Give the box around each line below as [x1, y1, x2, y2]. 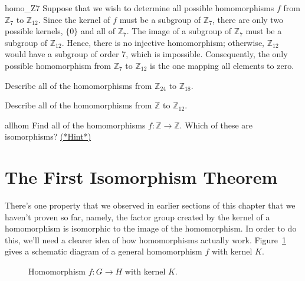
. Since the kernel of [38, 13, 110, 25]
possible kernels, [5, 25, 63, 37]
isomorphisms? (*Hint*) [5, 130, 91, 143]
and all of [80, 25, 115, 37]
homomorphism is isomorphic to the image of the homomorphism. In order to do [5, 222, 297, 234]
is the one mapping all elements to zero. [150, 59, 294, 71]
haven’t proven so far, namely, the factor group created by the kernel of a [5, 210, 270, 223]
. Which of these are [179, 118, 252, 131]
